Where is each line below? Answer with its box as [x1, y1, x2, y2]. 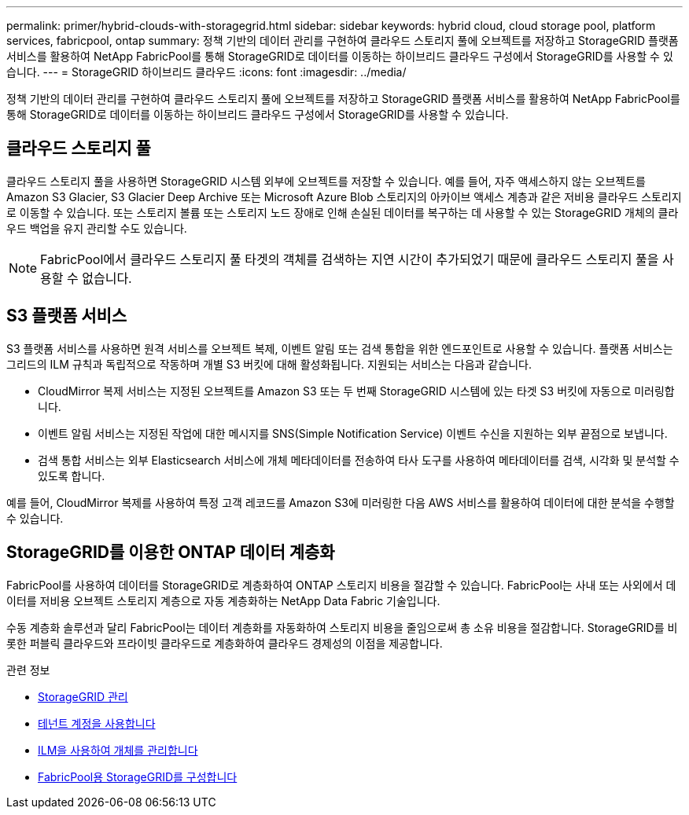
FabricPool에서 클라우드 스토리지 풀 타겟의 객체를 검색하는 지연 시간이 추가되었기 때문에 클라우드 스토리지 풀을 [40, 251, 659, 267]
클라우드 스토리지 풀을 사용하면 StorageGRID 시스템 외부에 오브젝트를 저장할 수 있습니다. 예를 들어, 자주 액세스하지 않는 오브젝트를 [6, 174, 646, 188]
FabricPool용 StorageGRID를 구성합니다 [38, 769, 238, 784]
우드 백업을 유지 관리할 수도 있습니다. [6, 221, 187, 235]
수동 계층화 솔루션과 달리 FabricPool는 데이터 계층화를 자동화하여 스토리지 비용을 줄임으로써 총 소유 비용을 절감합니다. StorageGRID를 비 [6, 620, 678, 634]
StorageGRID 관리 [38, 689, 128, 703]
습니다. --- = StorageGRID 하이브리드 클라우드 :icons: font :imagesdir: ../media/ [6, 65, 407, 79]
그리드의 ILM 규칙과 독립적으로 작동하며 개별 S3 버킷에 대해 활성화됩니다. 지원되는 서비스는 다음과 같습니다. [6, 357, 532, 371]
